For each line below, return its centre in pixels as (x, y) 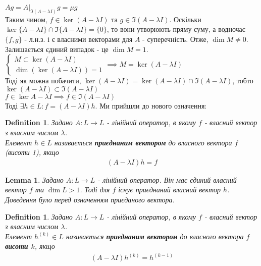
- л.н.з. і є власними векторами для (79, 39)
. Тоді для (95, 190)
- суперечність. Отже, (175, 39)
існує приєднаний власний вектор (170, 190)
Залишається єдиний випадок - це (57, 49)
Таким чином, (26, 19)
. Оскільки (185, 19)
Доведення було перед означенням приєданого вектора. (90, 200)
